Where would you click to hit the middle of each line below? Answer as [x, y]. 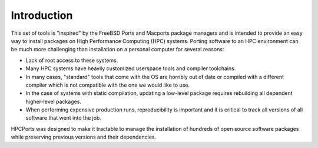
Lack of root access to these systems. [72, 60]
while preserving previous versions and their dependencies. [84, 137]
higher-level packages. [54, 101]
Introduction [42, 15]
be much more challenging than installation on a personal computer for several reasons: [117, 50]
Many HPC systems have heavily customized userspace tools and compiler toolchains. [131, 68]
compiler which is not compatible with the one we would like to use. [108, 85]
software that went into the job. [63, 118]
